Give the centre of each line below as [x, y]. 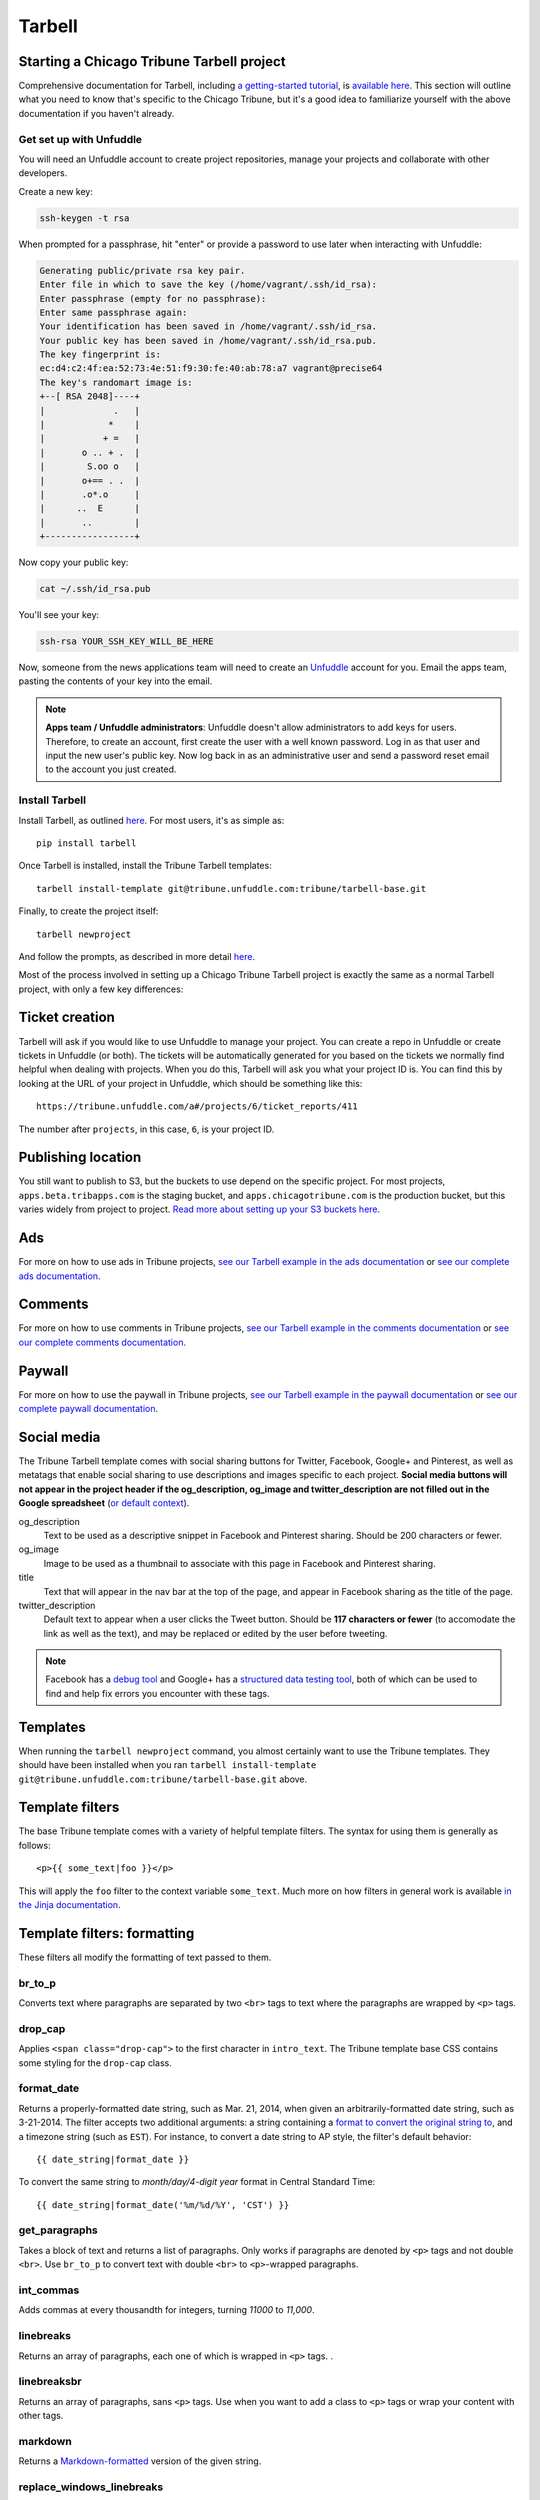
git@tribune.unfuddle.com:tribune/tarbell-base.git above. [163, 1779]
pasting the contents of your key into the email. [115, 681]
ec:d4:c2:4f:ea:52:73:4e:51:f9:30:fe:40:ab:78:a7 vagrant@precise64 [211, 368]
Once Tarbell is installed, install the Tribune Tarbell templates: [145, 866]
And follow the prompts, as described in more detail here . [136, 956]
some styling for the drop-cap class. [95, 2062]
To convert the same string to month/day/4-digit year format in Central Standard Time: [197, 2182]
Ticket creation [66, 1017]
